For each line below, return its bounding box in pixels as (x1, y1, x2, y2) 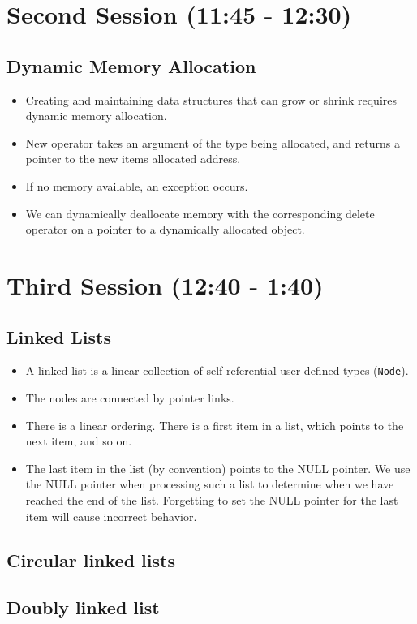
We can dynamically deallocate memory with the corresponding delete (25, 204, 375, 222)
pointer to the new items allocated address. (25, 150, 241, 167)
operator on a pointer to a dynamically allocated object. (25, 221, 305, 238)
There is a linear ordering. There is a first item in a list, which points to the (25, 416, 404, 433)
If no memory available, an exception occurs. (25, 177, 248, 194)
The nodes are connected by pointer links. (25, 389, 234, 406)
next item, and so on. (25, 432, 132, 450)
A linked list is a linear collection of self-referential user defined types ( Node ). (25, 362, 409, 379)
